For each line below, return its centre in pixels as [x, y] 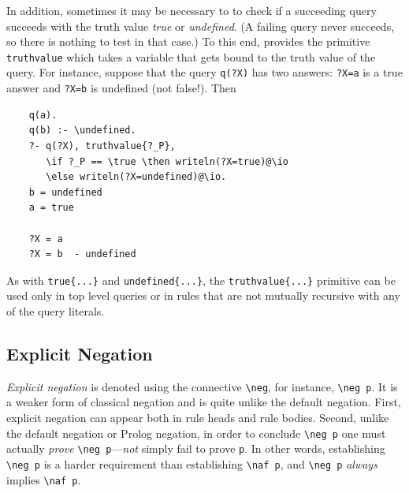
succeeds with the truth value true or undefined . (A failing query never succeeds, [201, 26]
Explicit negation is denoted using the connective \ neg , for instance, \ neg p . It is [202, 386]
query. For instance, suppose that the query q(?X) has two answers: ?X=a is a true [204, 72]
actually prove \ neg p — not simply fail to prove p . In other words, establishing [196, 448]
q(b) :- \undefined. [82, 131]
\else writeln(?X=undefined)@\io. [136, 177]
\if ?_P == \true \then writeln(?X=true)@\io [167, 161]
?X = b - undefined [82, 254]
